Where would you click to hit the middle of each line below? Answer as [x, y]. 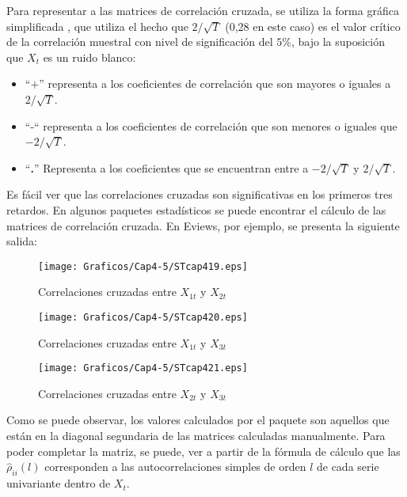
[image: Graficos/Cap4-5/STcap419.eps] [143, 266]
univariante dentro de [59, 483]
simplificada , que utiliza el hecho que [97, 26]
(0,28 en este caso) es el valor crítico [313, 26]
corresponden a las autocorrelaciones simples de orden [175, 467]
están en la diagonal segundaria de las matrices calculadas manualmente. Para [196, 436]
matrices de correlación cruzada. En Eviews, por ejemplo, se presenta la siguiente [203, 225]
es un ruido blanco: [89, 57]
